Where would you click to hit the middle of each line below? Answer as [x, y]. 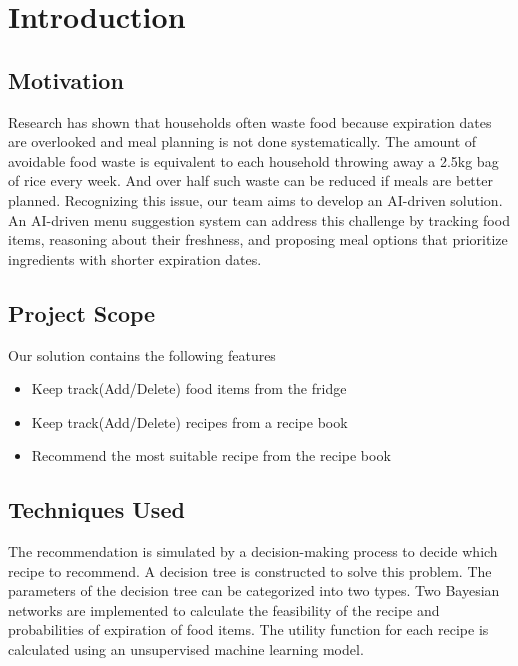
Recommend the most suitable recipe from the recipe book [211, 455]
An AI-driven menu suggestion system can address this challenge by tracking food [259, 219]
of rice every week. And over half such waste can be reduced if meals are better [250, 180]
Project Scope [82, 312]
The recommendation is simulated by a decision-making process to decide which [253, 551]
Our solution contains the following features [142, 354]
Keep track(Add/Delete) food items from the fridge [189, 388]
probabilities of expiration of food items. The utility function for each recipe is [248, 629]
